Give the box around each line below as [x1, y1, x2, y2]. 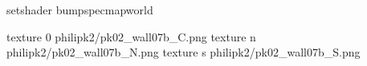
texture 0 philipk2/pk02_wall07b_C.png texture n [6, 28, 256, 45]
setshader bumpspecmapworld [6, 2, 153, 17]
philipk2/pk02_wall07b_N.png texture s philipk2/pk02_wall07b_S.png [6, 44, 361, 60]
